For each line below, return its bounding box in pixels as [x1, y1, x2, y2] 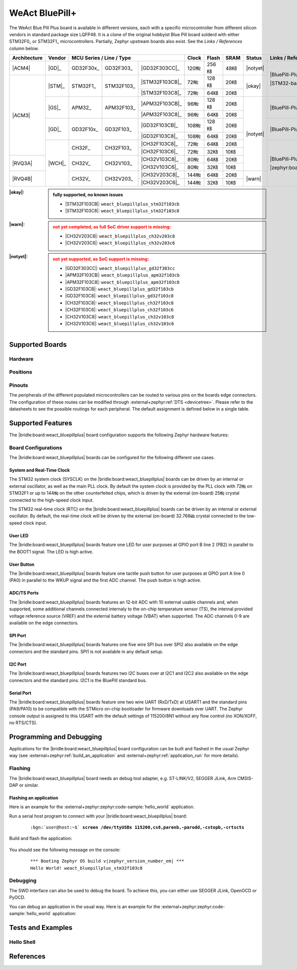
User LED [9, 532, 29, 539]
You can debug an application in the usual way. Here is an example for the [9, 903, 160, 910]
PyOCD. [9, 894, 26, 900]
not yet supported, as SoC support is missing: [52, 256, 149, 262]
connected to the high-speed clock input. [9, 497, 94, 503]
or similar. [19, 782, 39, 788]
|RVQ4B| [12, 175, 32, 182]
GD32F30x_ [71, 65, 99, 72]
